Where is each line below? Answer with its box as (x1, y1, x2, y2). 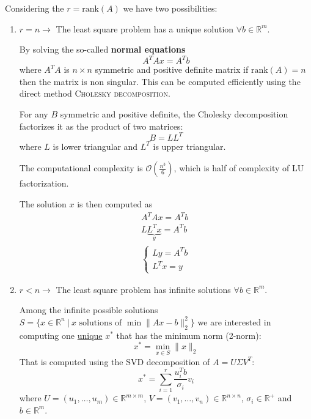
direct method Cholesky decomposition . (19, 87, 170, 100)
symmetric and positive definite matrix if (95, 63, 249, 76)
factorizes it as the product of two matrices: (19, 119, 183, 132)
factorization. (19, 177, 69, 190)
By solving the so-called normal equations (19, 43, 186, 56)
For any (19, 108, 48, 121)
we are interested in (197, 315, 271, 328)
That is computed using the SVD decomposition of (19, 355, 210, 368)
